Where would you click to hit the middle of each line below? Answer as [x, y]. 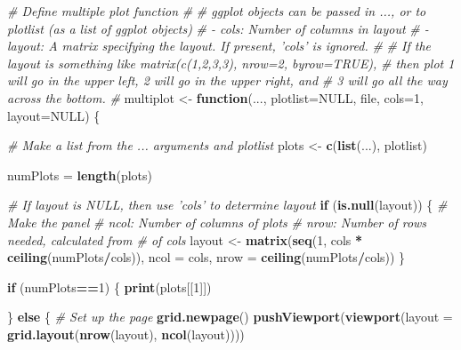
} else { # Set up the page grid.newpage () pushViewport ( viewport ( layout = [230, 317]
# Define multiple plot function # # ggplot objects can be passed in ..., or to [217, 11]
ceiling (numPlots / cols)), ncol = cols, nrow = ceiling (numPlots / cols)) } [206, 257]
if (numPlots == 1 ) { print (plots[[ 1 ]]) [109, 286]
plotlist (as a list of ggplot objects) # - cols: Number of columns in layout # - [218, 28]
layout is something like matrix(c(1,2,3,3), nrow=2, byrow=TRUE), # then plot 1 [231, 63]
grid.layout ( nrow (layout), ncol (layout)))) [126, 334]
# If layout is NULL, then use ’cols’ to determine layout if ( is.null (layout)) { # [227, 205]
